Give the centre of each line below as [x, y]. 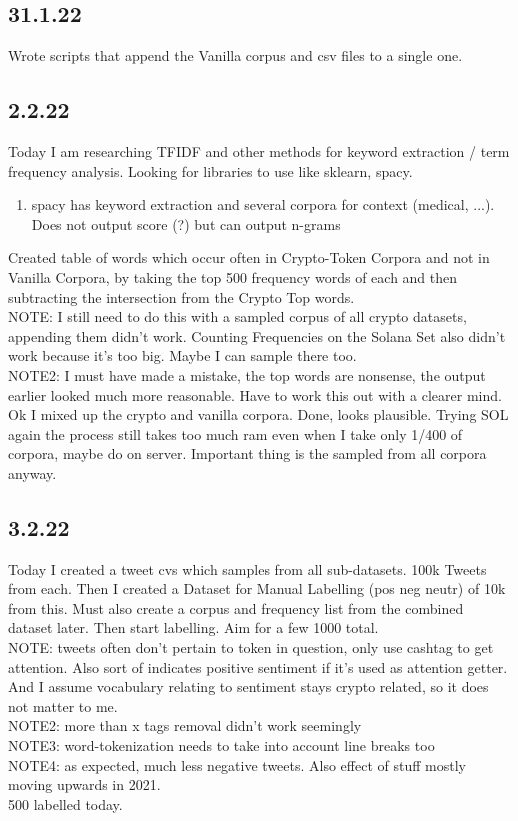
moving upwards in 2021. [84, 784]
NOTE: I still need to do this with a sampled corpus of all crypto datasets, [237, 316]
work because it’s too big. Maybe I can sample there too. [182, 355]
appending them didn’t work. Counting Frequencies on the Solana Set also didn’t [257, 335]
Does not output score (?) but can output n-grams [186, 223]
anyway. [32, 472]
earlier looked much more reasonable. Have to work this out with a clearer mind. [255, 394]
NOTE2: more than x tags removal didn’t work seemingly [185, 725]
